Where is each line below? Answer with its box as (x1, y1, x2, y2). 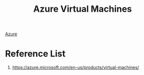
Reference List (5, 48, 65, 59)
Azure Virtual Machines (33, 3, 132, 15)
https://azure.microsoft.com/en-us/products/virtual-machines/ (12, 65, 139, 71)
